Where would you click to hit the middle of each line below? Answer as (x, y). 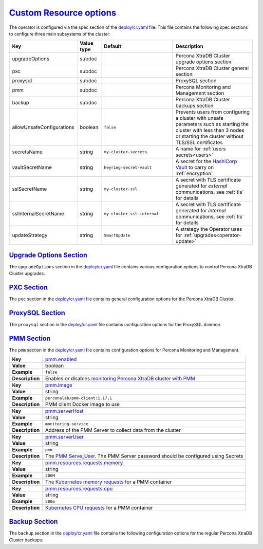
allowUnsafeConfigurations (43, 128)
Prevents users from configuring (213, 112)
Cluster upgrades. (27, 274)
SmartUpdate (117, 235)
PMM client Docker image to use (83, 404)
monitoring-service (67, 424)
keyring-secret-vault (128, 167)
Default (113, 46)
